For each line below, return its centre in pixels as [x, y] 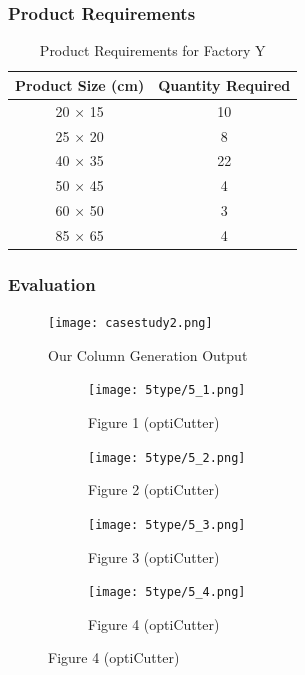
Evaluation [52, 283]
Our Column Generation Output [148, 354]
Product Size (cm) [80, 84]
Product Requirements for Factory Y [152, 50]
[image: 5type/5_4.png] [167, 592]
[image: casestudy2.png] [130, 323]
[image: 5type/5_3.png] [167, 524]
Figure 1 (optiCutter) [154, 422]
